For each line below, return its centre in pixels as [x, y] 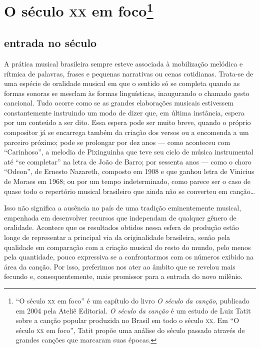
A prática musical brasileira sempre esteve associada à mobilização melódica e [123, 63]
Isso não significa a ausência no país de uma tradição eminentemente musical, [123, 208]
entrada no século [50, 43]
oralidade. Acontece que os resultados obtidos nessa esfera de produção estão [121, 227]
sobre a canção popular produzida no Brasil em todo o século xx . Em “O [127, 320]
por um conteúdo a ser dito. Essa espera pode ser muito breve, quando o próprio [127, 122]
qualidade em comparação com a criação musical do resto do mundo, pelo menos [127, 247]
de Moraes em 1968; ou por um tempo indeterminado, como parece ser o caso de [127, 181]
